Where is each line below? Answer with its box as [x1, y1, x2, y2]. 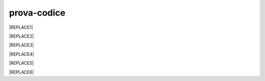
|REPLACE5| [9, 60, 34, 66]
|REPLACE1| [9, 24, 33, 30]
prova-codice [9, 7, 66, 18]
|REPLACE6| [9, 69, 34, 75]
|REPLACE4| [9, 51, 34, 57]
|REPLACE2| [9, 33, 34, 39]
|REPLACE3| [9, 42, 34, 48]
